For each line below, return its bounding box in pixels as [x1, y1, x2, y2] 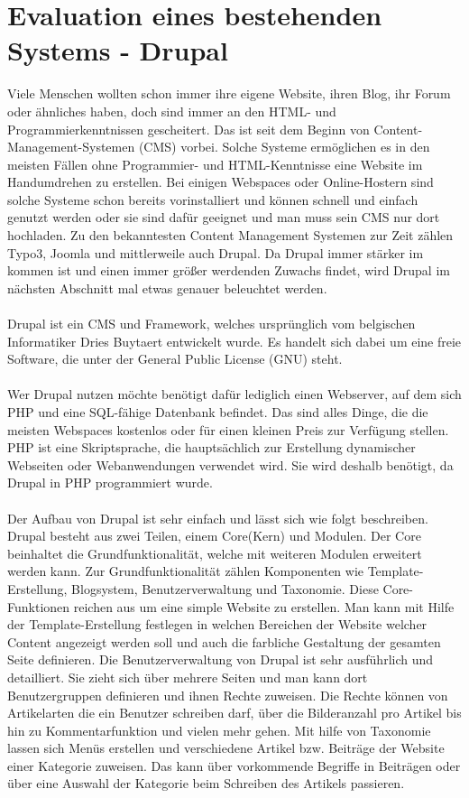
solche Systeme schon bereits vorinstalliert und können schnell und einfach [7, 190, 418, 209]
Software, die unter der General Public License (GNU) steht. [7, 349, 343, 368]
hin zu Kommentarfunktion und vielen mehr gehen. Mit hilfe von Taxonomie [7, 720, 431, 739]
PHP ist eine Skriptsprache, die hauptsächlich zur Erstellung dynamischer [7, 438, 416, 457]
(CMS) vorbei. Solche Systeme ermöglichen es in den [138, 137, 430, 156]
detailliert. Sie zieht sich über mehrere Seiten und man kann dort [7, 667, 368, 686]
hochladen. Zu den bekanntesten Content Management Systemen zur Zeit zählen [7, 226, 454, 245]
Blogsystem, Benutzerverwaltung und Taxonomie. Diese [71, 579, 379, 598]
